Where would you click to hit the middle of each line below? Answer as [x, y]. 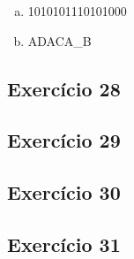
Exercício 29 [64, 140]
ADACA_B [60, 40]
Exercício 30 [64, 192]
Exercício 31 [64, 244]
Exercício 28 [64, 88]
